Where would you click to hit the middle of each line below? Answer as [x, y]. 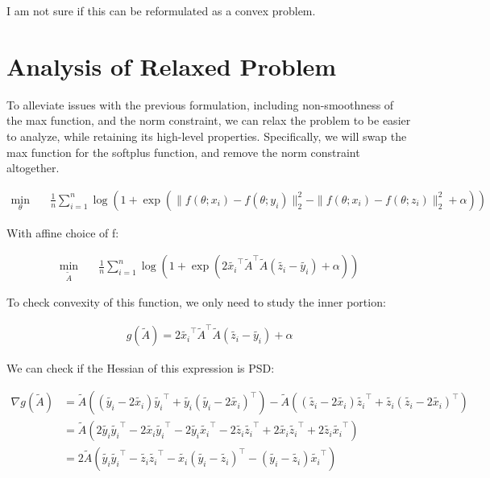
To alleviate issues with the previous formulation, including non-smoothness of [200, 104]
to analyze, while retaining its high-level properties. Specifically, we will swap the [207, 136]
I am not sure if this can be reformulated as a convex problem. [161, 10]
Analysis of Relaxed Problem [172, 66]
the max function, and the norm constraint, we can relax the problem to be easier [209, 120]
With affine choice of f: [63, 232]
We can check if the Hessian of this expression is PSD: [141, 368]
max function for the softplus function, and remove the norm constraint [183, 152]
